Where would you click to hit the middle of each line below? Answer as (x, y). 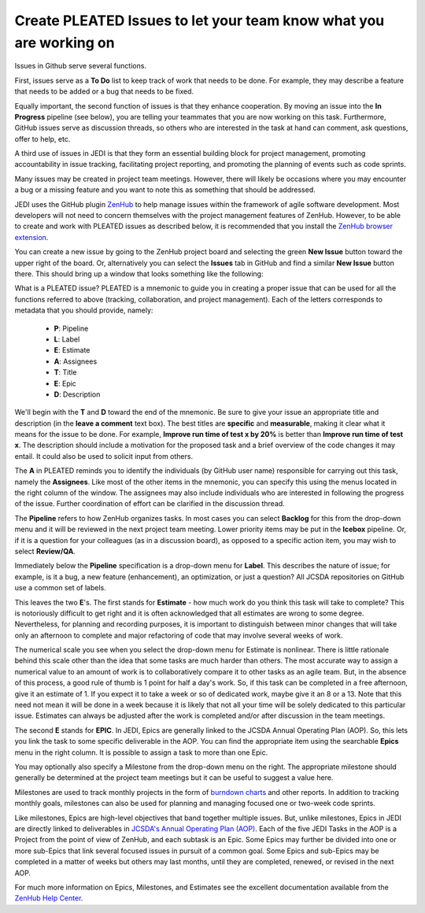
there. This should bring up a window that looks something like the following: (139, 274)
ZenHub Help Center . (49, 898)
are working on (65, 43)
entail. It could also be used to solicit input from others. (103, 456)
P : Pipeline (71, 328)
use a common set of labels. (60, 588)
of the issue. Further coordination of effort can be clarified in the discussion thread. (150, 504)
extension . (31, 237)
